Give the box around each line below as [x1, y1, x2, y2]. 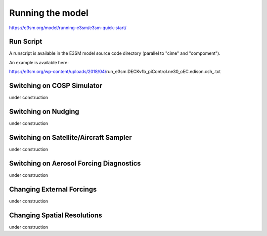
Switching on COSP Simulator [9, 81, 102, 90]
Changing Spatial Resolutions [9, 211, 102, 219]
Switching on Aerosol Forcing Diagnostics [9, 159, 141, 167]
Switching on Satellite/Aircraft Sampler [9, 133, 132, 142]
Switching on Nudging [9, 107, 79, 116]
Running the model [9, 7, 89, 18]
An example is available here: [9, 59, 69, 65]
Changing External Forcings [9, 185, 97, 194]
